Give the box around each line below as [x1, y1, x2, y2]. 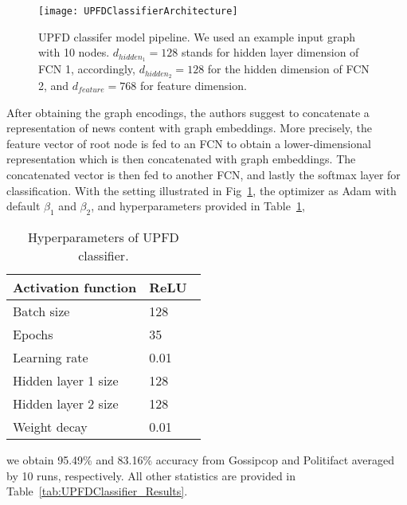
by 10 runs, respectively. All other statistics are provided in [6, 467, 296, 483]
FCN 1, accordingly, [38, 61, 135, 77]
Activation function [13, 277, 137, 296]
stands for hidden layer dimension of [181, 44, 359, 61]
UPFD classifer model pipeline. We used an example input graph [38, 28, 355, 45]
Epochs [13, 324, 53, 343]
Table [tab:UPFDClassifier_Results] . [6, 483, 188, 499]
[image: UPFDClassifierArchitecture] [38, 6, 238, 17]
